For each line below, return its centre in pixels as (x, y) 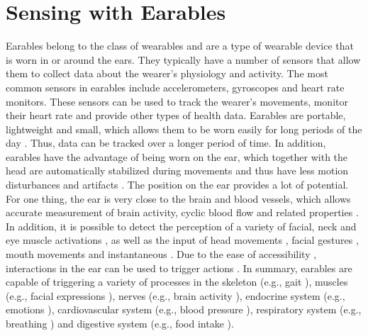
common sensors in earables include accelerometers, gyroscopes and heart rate (175, 87)
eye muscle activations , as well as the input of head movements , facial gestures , (182, 240)
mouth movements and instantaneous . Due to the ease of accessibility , (161, 254)
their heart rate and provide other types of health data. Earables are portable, (176, 115)
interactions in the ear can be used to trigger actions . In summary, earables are (179, 268)
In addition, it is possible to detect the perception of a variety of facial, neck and (181, 226)
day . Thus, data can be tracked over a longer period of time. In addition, (166, 143)
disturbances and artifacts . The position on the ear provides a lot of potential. (177, 185)
